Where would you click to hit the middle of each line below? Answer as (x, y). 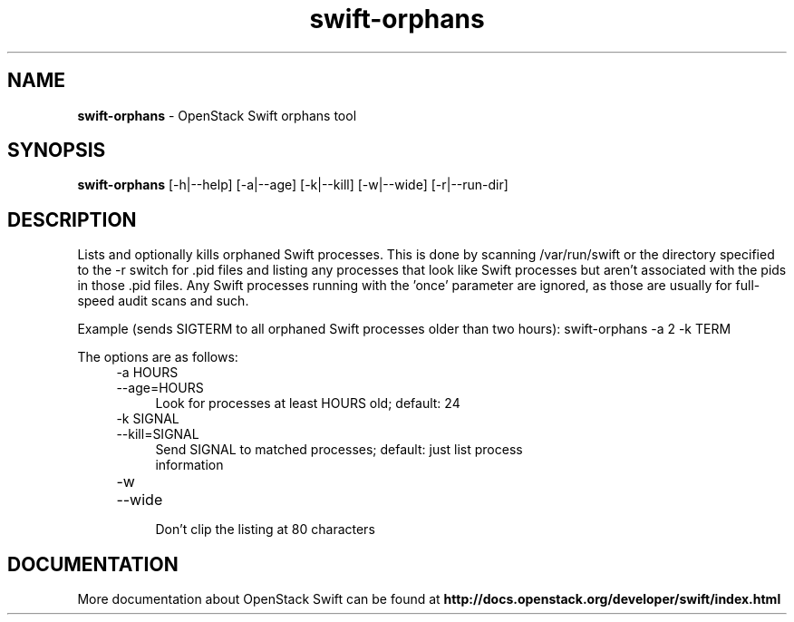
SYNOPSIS (57, 151)
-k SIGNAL (148, 419)
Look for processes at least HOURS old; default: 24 (308, 403)
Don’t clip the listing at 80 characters (265, 530)
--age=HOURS (160, 388)
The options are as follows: (158, 357)
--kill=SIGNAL (158, 434)
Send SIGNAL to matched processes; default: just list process (339, 450)
